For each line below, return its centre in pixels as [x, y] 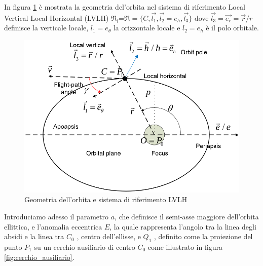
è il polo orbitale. [232, 28]
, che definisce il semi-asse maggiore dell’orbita [187, 216]
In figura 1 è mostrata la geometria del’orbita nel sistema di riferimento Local [125, 7]
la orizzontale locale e [147, 28]
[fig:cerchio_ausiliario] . [39, 257]
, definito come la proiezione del [203, 236]
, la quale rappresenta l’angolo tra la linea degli [183, 226]
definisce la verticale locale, [46, 28]
